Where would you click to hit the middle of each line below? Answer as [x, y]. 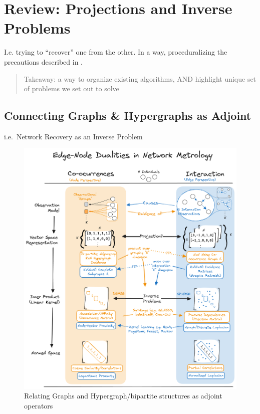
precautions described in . [43, 61]
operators [39, 405]
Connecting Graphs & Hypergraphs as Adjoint [128, 116]
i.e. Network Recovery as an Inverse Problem [73, 136]
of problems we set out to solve [71, 88]
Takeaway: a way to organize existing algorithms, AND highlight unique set [140, 78]
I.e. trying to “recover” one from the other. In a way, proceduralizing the [116, 52]
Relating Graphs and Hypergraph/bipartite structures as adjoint [123, 396]
